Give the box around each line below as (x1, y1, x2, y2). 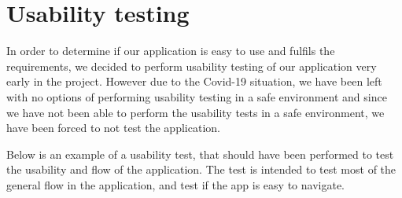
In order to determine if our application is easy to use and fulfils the (6, 42, 335, 59)
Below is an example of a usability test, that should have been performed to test (6, 145, 394, 162)
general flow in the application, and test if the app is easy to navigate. (6, 176, 345, 192)
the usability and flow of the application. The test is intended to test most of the (6, 161, 396, 178)
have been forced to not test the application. (6, 119, 220, 136)
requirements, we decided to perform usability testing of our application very (6, 57, 377, 74)
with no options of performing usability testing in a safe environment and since (6, 88, 387, 104)
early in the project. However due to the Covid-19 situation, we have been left (6, 73, 382, 90)
